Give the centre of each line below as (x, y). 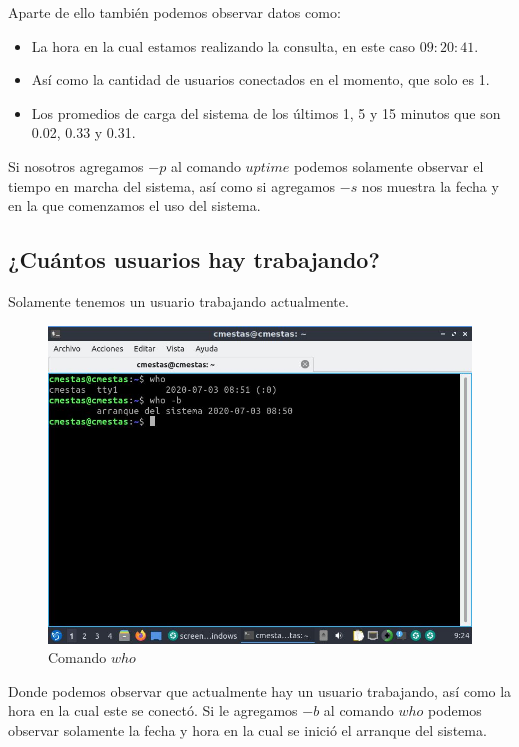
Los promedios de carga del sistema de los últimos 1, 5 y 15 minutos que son (266, 112)
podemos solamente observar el (389, 165)
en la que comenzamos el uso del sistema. (134, 205)
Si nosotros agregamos (76, 165)
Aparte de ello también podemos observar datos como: (174, 12)
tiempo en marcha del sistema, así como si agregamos (172, 185)
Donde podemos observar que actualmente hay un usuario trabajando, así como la (260, 690)
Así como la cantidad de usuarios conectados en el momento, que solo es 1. (260, 79)
